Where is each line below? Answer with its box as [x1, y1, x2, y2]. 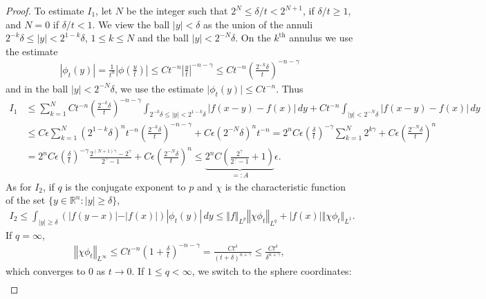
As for [6, 179, 32, 193]
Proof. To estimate [6, 3, 84, 17]
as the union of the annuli [203, 17, 313, 31]
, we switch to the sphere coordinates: [191, 263, 352, 278]
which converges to [6, 263, 86, 278]
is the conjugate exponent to [65, 179, 186, 193]
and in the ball [6, 81, 68, 95]
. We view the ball [92, 17, 170, 31]
